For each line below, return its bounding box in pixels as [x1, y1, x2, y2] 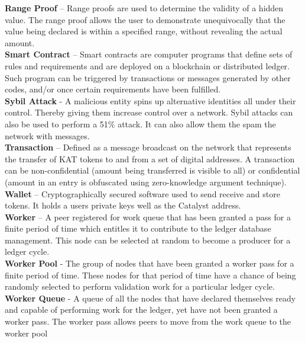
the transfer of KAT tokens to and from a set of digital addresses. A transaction [5, 152, 295, 165]
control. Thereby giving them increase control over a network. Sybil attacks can [5, 106, 293, 118]
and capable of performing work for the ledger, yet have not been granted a [5, 303, 278, 316]
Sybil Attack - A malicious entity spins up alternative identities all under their [5, 94, 296, 107]
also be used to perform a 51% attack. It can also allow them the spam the [5, 117, 276, 130]
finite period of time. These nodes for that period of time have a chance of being [5, 268, 296, 281]
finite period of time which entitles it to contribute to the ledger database [5, 222, 271, 235]
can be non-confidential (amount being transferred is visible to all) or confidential [5, 164, 300, 177]
